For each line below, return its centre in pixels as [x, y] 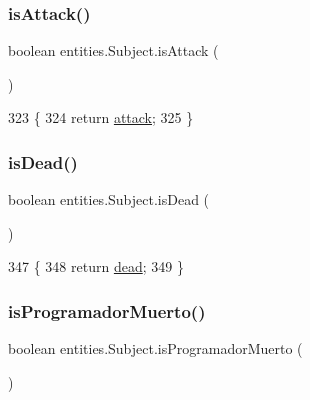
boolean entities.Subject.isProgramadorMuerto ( [155, 348]
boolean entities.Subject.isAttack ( [113, 50]
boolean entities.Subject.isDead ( [109, 199]
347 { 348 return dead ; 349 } [96, 266]
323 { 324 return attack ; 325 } [101, 117]
